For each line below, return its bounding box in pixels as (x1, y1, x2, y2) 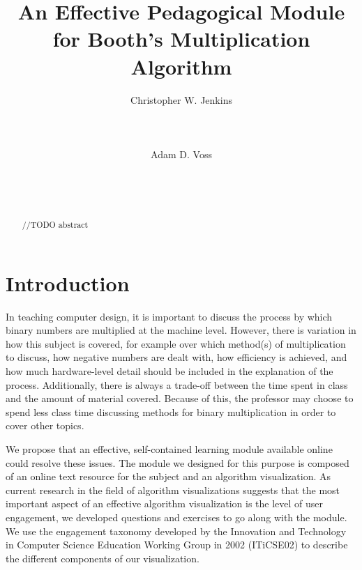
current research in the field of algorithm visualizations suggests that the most (6, 482, 340, 497)
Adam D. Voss (151, 146, 212, 161)
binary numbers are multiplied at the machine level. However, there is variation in (6, 323, 356, 337)
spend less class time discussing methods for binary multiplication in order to (6, 404, 336, 419)
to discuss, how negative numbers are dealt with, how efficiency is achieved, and (6, 350, 347, 364)
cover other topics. (6, 418, 84, 433)
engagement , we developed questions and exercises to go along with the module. (6, 509, 347, 524)
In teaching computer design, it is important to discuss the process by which (6, 309, 333, 323)
